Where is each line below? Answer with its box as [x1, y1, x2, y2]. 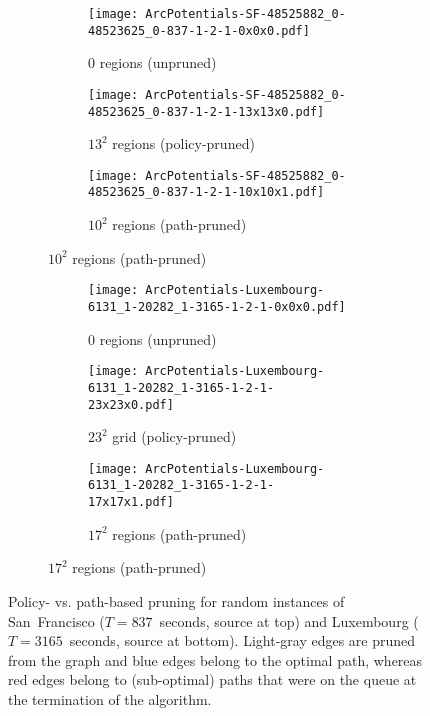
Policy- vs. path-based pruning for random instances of [8, 590, 345, 611]
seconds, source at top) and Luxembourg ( [159, 610, 419, 631]
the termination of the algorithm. [8, 688, 212, 709]
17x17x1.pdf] [88, 495, 174, 510]
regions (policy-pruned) [112, 133, 255, 154]
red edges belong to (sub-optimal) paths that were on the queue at [8, 669, 417, 690]
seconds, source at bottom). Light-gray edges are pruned [69, 630, 416, 651]
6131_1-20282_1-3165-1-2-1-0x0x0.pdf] [88, 299, 346, 314]
